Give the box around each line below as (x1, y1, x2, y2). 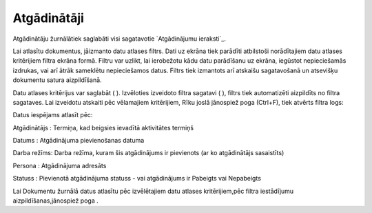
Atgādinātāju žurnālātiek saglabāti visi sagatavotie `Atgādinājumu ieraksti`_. (12, 34, 227, 43)
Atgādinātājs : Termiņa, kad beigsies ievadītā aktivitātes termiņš (12, 123, 194, 132)
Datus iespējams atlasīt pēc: (12, 111, 93, 119)
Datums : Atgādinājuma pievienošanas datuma (12, 136, 145, 145)
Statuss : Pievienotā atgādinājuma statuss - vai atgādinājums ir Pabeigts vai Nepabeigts (12, 174, 262, 183)
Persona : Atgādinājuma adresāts (12, 161, 107, 170)
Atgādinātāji (12, 10, 84, 26)
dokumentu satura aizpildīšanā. (12, 76, 103, 84)
